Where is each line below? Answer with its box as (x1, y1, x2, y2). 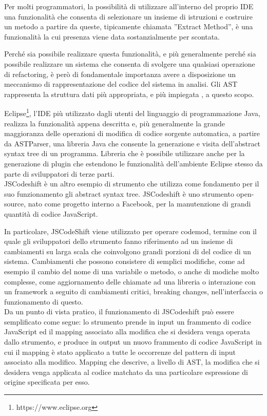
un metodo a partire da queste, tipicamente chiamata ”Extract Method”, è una (4, 21, 253, 32)
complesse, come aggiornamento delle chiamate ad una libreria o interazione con (4, 276, 256, 287)
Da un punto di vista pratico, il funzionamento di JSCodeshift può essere (4, 306, 234, 317)
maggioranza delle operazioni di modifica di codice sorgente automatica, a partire (4, 128, 260, 139)
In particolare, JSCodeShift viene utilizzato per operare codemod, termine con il (4, 225, 257, 236)
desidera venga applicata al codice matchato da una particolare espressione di (4, 366, 248, 377)
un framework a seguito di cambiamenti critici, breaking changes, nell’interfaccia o (4, 286, 263, 297)
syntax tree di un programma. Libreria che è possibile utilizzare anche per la (4, 148, 245, 159)
